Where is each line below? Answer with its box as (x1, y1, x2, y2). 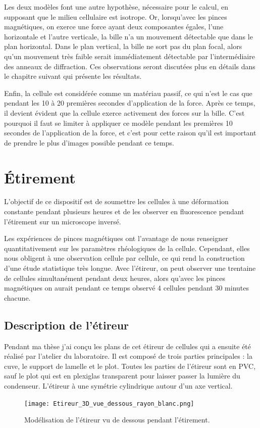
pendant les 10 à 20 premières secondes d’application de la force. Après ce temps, (4, 98, 255, 108)
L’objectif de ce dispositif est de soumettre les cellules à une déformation (4, 196, 229, 207)
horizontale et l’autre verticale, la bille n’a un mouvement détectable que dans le (4, 31, 253, 41)
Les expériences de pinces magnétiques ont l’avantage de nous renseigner (4, 233, 228, 244)
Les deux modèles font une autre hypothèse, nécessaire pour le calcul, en (4, 2, 228, 12)
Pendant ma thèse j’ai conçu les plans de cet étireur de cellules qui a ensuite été (4, 341, 251, 351)
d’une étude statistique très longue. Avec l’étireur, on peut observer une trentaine (4, 263, 256, 273)
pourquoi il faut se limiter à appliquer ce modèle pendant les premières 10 (4, 117, 233, 128)
